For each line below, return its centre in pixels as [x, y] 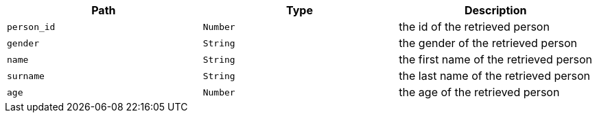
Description [495, 10]
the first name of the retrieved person [496, 59]
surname [26, 76]
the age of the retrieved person [479, 92]
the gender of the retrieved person [488, 43]
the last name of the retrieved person [495, 76]
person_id [31, 27]
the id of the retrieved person [474, 27]
